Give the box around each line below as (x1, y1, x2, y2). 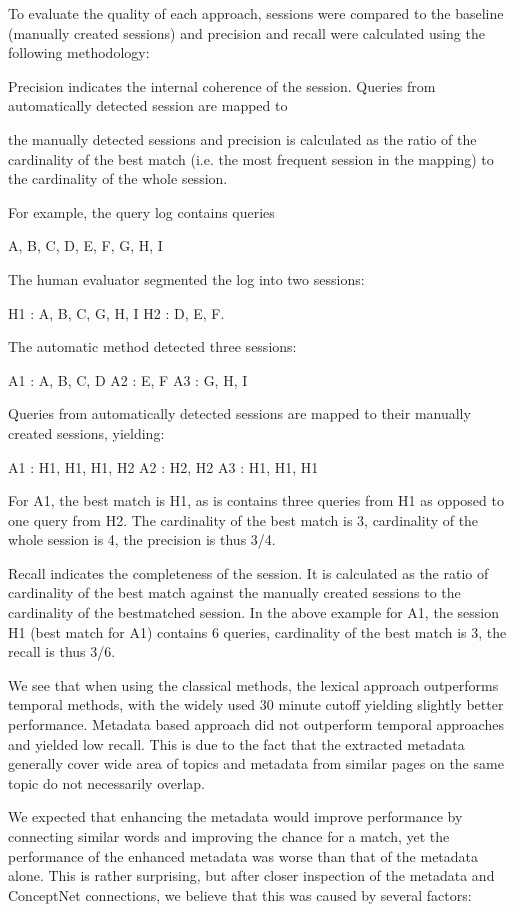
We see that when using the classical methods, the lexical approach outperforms (8, 674, 499, 695)
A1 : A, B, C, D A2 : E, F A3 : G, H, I (8, 369, 248, 390)
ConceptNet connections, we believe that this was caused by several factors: (8, 884, 472, 905)
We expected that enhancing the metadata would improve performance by (8, 806, 463, 827)
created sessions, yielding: (8, 422, 165, 443)
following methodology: (8, 42, 150, 63)
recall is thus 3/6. (8, 641, 116, 662)
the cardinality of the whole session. (8, 168, 228, 189)
